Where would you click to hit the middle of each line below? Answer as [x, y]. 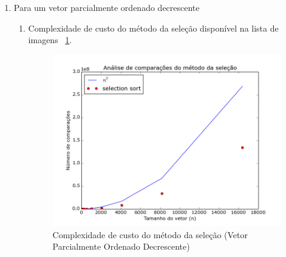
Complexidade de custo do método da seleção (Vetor [150, 234]
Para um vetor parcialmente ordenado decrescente [107, 7]
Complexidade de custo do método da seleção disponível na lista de [153, 28]
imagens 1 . [50, 40]
